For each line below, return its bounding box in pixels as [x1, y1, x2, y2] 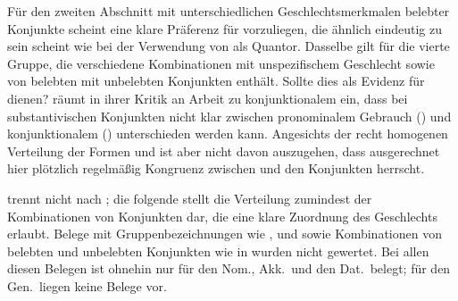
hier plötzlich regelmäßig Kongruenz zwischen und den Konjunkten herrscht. [7, 159, 425, 178]
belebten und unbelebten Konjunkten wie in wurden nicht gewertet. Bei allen [7, 241, 429, 260]
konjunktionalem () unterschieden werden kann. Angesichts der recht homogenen [7, 124, 448, 143]
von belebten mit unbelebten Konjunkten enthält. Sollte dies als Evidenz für [7, 71, 425, 90]
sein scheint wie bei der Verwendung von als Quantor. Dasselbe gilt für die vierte [7, 37, 450, 55]
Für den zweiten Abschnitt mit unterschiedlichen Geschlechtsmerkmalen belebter [7, 2, 450, 20]
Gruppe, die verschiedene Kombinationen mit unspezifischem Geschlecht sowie [7, 54, 435, 72]
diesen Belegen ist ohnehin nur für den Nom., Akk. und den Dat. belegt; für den [7, 259, 451, 278]
